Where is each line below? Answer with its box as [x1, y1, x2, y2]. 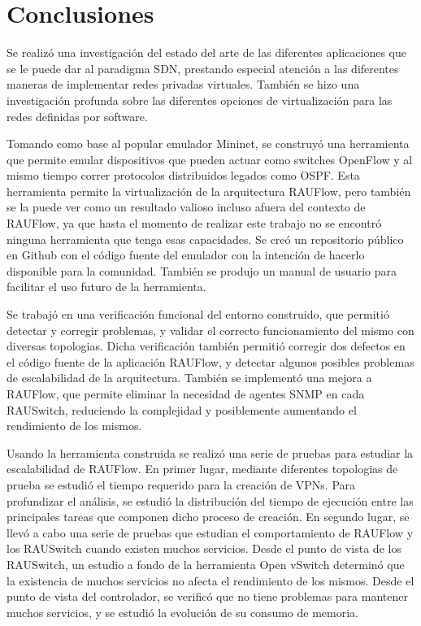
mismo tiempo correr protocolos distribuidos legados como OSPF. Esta [7, 167, 360, 184]
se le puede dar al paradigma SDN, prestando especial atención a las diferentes [7, 59, 399, 76]
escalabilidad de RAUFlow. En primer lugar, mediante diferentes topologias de [7, 460, 398, 477]
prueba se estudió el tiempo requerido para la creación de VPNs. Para [7, 476, 356, 493]
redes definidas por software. [7, 107, 148, 124]
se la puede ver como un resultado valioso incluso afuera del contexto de [7, 198, 366, 215]
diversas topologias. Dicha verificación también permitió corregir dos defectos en [7, 337, 406, 354]
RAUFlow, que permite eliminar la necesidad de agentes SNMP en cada [7, 385, 365, 402]
